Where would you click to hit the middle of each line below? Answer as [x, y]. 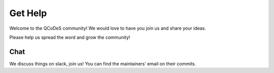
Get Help [28, 13]
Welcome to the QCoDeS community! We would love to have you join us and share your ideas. [108, 28]
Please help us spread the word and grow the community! [70, 37]
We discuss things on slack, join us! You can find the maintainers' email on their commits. [103, 63]
